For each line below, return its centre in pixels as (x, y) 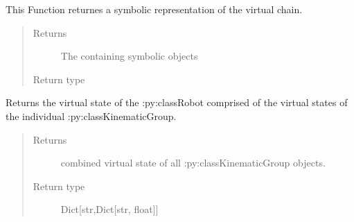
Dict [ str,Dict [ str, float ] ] (109, 209)
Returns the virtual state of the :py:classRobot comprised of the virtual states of (177, 102)
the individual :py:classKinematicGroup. (91, 116)
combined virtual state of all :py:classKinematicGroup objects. (193, 163)
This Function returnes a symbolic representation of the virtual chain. (154, 9)
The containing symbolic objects (129, 56)
